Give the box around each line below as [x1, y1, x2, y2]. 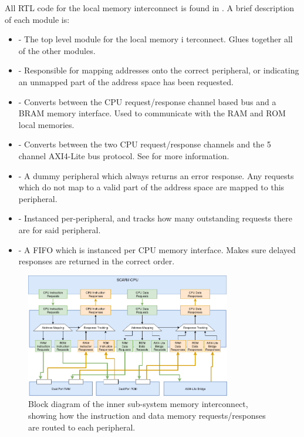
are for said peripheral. [18, 223, 101, 236]
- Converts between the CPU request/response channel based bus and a [18, 95, 276, 107]
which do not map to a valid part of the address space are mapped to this [18, 181, 285, 193]
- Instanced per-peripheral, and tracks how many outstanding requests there [18, 212, 292, 224]
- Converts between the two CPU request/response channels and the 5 [18, 138, 271, 150]
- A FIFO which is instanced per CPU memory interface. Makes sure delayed [18, 243, 296, 256]
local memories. [18, 118, 75, 130]
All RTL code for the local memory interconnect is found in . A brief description [5, 2, 295, 14]
